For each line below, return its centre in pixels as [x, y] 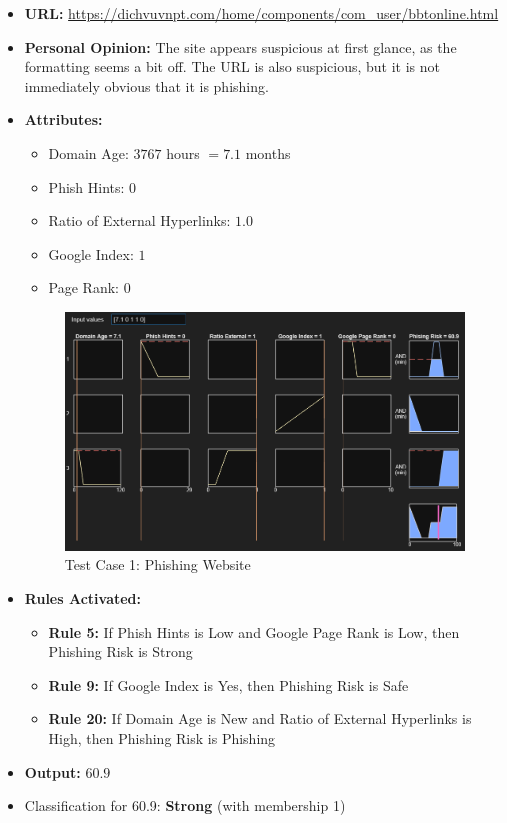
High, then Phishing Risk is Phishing [162, 737]
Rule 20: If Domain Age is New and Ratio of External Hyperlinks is [260, 718]
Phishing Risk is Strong [120, 651]
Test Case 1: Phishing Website [157, 564]
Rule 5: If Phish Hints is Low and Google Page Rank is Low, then [254, 631]
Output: [52, 771]
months [268, 152]
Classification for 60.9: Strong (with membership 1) [185, 805]
